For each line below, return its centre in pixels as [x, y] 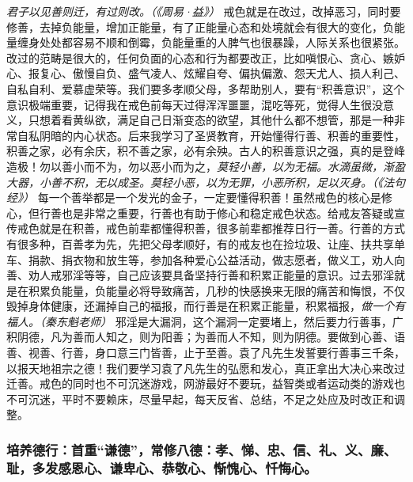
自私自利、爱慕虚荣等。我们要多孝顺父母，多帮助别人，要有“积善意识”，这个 [206, 88]
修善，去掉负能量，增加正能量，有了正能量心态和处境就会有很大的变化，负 [200, 27]
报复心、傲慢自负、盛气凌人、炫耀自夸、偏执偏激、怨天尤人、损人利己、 [216, 73]
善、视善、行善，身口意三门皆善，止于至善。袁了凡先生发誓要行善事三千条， [206, 353]
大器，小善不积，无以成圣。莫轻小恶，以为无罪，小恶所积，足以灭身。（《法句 [206, 182]
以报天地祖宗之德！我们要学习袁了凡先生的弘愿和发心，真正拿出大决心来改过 [206, 368]
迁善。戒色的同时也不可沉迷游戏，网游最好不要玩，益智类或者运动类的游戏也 [206, 383]
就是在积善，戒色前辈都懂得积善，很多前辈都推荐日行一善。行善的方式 [222, 228]
